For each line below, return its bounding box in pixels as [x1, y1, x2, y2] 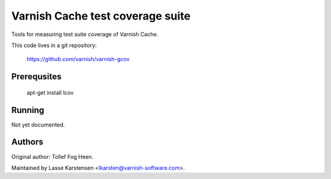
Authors [11, 137, 44, 147]
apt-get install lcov [26, 89, 74, 96]
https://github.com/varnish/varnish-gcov [26, 56, 130, 63]
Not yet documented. [11, 121, 65, 128]
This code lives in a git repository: [11, 42, 97, 49]
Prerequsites [11, 71, 62, 82]
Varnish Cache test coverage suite [11, 9, 191, 23]
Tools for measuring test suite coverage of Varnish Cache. [11, 31, 159, 38]
